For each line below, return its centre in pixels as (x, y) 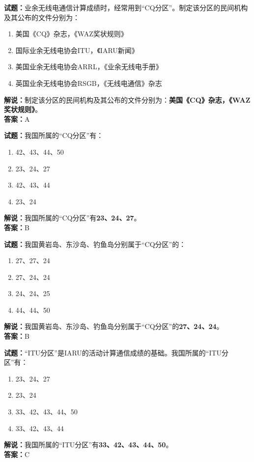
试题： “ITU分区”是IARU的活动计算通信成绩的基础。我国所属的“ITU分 (116, 352)
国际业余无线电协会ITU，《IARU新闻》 (77, 50)
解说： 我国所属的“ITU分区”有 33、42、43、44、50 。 (88, 445)
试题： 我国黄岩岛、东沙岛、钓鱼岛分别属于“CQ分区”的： (95, 244)
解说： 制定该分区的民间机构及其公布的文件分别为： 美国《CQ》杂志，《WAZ (127, 99)
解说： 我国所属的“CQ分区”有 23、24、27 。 (72, 218)
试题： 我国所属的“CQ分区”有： (54, 135)
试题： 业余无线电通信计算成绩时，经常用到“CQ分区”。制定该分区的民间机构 (126, 7)
